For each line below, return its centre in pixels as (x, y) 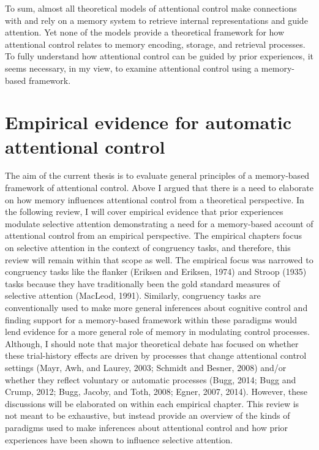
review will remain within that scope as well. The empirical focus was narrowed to (159, 259)
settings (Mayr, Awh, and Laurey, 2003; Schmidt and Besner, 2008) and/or (146, 367)
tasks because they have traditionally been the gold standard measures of (142, 283)
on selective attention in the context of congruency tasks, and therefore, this (148, 248)
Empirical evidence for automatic (148, 122)
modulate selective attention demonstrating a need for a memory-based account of (159, 223)
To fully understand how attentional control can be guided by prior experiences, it (159, 56)
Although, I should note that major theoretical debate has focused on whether (152, 343)
